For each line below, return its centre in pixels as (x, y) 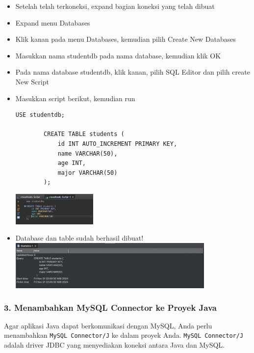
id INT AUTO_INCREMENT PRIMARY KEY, (117, 144)
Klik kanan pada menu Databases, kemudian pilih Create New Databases (126, 39)
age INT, (72, 163)
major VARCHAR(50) (88, 173)
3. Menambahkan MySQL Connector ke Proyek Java (110, 307)
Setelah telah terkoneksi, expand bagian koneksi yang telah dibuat (115, 6)
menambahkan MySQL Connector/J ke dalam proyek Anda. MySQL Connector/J (124, 335)
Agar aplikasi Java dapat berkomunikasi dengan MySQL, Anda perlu (108, 325)
